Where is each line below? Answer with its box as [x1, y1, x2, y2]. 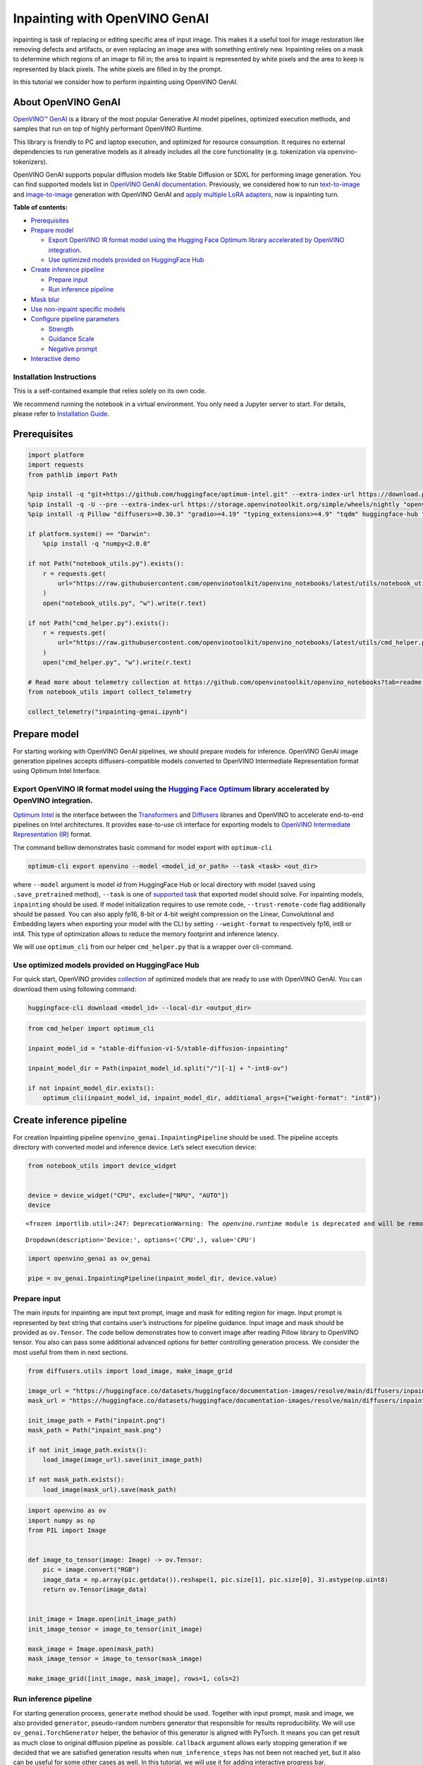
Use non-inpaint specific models [30, 305, 125, 313]
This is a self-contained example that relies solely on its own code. [13, 387, 207, 395]
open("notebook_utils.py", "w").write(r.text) [42, 599, 207, 607]
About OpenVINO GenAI [13, 96, 121, 108]
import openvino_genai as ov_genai [27, 1254, 151, 1262]
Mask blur [30, 295, 60, 304]
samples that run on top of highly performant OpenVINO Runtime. [13, 124, 204, 133]
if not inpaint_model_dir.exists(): [27, 1084, 155, 1092]
